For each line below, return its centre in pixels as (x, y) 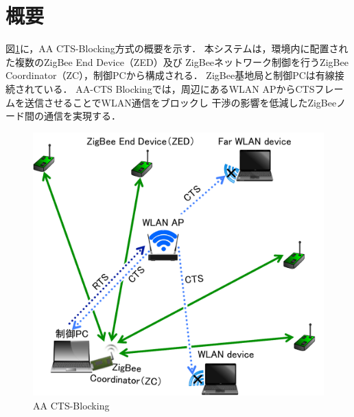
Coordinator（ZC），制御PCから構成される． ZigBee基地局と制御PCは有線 (170, 75)
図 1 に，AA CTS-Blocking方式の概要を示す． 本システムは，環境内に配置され (177, 48)
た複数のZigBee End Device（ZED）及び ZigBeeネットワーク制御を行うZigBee (177, 61)
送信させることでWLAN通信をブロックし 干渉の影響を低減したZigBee (180, 102)
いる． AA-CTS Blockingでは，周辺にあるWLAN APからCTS (179, 88)
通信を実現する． (82, 116)
